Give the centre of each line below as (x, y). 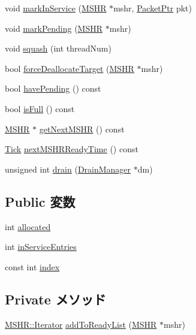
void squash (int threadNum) (58, 48)
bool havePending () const (53, 88)
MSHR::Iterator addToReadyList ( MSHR (81, 324)
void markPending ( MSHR (54, 28)
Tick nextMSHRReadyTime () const (72, 149)
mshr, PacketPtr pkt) (153, 8)
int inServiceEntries (41, 247)
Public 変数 (40, 201)
